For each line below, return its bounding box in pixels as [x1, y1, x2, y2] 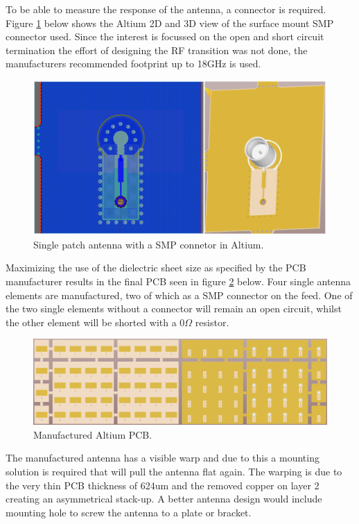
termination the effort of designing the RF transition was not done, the [6, 42, 308, 57]
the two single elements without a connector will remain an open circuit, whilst [6, 301, 342, 316]
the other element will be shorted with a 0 [6, 314, 185, 329]
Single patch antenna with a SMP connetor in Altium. [33, 237, 264, 251]
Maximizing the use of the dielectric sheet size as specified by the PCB [6, 260, 306, 275]
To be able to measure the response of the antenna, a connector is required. [6, 2, 326, 16]
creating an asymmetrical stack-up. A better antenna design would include [6, 491, 322, 506]
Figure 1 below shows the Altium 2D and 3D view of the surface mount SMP [6, 15, 334, 30]
